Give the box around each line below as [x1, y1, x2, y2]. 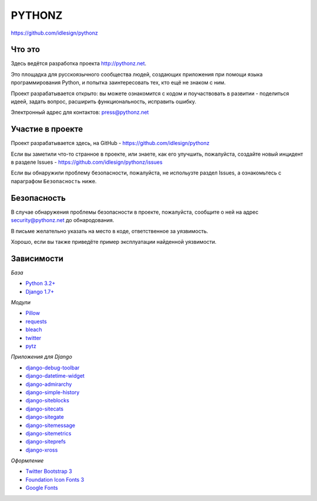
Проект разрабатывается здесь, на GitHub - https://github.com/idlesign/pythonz [11, 140, 210, 147]
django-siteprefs [25, 438, 66, 445]
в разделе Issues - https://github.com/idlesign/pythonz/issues [11, 159, 163, 166]
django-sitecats [25, 405, 64, 412]
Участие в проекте [11, 124, 83, 135]
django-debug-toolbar [25, 364, 80, 371]
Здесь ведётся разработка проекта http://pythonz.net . [11, 60, 147, 67]
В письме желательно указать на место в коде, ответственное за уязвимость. [11, 227, 208, 234]
